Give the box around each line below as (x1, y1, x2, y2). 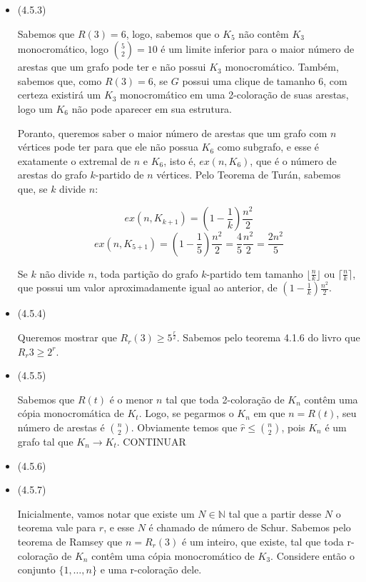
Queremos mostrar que (17, 330, 117, 345)
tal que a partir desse (228, 506, 322, 521)
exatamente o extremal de (17, 153, 131, 168)
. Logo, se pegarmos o (138, 406, 234, 421)
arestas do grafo (17, 167, 87, 182)
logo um (17, 101, 53, 116)
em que (253, 406, 285, 421)
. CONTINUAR (116, 434, 186, 449)
